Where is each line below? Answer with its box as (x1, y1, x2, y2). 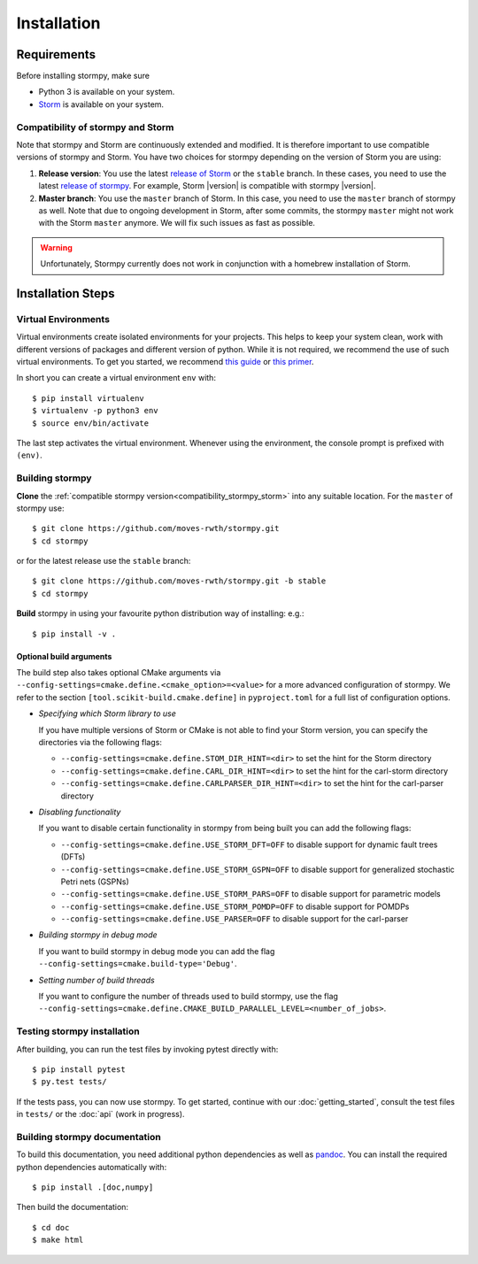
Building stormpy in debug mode (38, 929, 158, 940)
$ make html (32, 1235, 84, 1245)
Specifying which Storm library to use (38, 708, 177, 719)
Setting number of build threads (38, 975, 155, 985)
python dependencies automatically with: (16, 1161, 167, 1172)
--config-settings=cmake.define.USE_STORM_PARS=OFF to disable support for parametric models (60, 889, 442, 899)
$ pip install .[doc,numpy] (32, 1183, 154, 1192)
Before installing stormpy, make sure (16, 71, 150, 81)
